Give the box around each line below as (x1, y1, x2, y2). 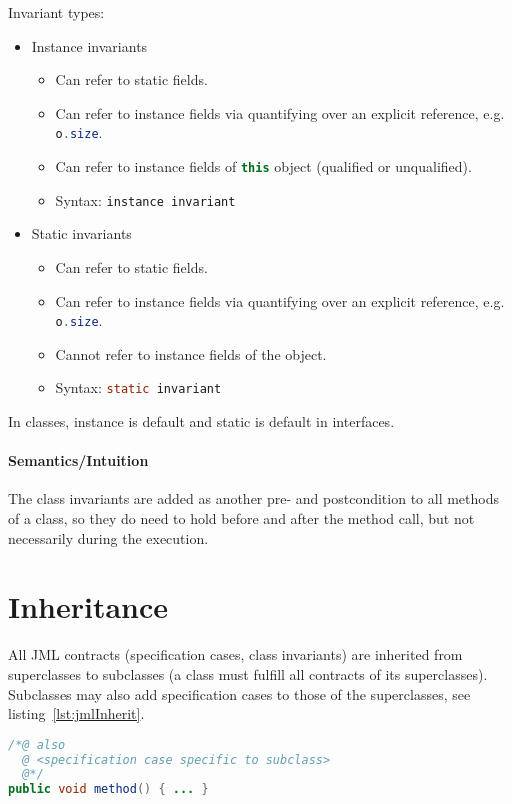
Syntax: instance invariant (55, 189, 236, 210)
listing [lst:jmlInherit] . (8, 703, 145, 724)
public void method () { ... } (8, 782, 209, 797)
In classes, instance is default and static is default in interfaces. (8, 411, 395, 432)
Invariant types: (8, 2, 105, 22)
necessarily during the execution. (8, 527, 209, 548)
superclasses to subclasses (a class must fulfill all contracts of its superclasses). (8, 663, 488, 684)
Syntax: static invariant (55, 377, 222, 398)
